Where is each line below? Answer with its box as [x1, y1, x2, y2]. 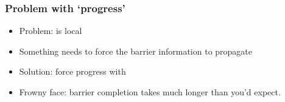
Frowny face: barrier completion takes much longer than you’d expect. [19, 86, 281, 98]
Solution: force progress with [19, 65, 126, 78]
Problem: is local [19, 24, 82, 37]
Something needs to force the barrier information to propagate [19, 44, 253, 57]
